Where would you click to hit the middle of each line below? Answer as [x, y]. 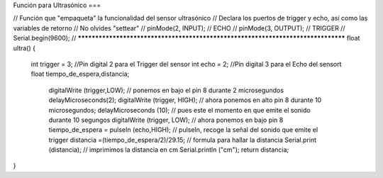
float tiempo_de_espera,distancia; [80, 74]
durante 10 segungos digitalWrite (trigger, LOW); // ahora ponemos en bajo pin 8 [166, 120]
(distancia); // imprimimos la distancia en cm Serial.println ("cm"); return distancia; [169, 150]
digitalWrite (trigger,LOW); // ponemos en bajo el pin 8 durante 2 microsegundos [166, 90]
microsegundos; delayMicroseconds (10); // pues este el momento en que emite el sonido [180, 110]
